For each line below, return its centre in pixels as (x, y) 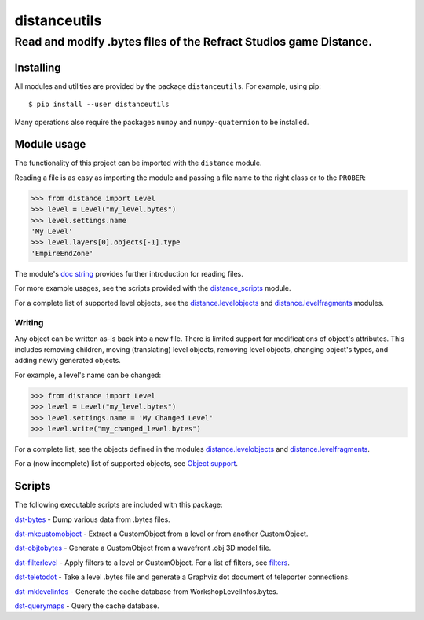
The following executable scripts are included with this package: (119, 505)
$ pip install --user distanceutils (99, 105)
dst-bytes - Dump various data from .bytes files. (92, 519)
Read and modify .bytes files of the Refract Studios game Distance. (194, 42)
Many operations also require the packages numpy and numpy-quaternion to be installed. (162, 122)
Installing (38, 67)
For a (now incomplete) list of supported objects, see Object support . (126, 464)
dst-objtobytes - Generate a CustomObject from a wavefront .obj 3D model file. (143, 548)
